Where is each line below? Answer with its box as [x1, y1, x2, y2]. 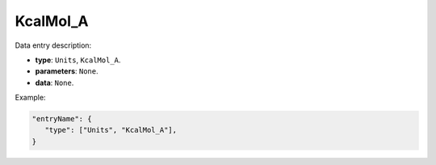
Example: [15, 93, 46, 103]
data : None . [35, 78, 74, 87]
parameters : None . [35, 66, 99, 76]
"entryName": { [31, 114, 92, 124]
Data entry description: [15, 40, 92, 50]
